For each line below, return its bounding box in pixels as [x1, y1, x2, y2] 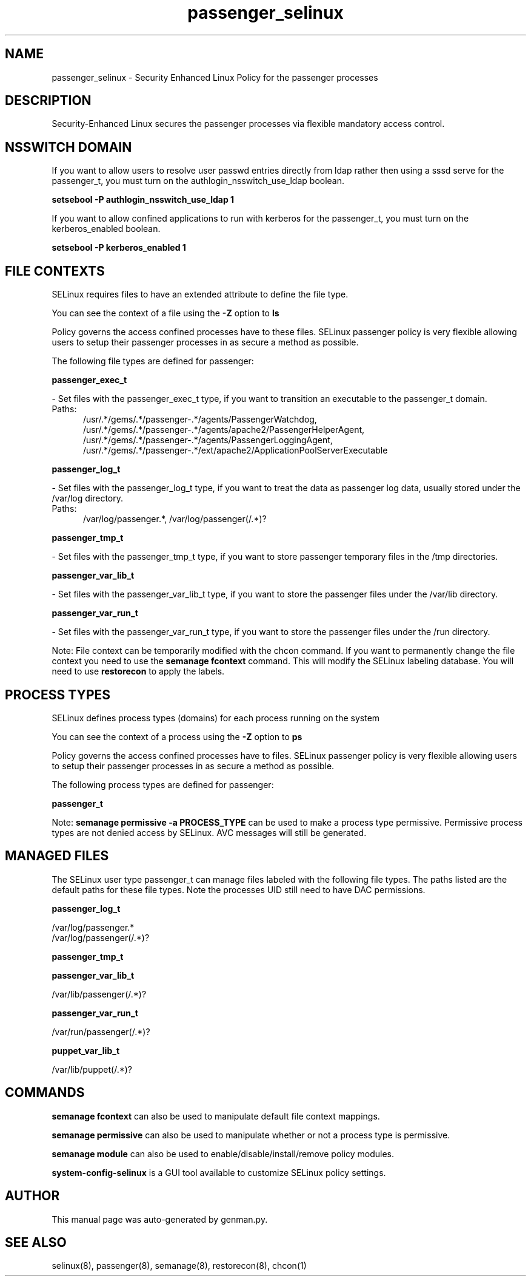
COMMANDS [5, 1085, 85, 1101]
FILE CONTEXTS [5, 263, 105, 279]
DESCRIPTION [5, 93, 92, 109]
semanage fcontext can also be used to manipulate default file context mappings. [52, 1110, 380, 1121]
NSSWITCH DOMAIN [5, 139, 132, 155]
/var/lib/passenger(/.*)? [52, 988, 147, 999]
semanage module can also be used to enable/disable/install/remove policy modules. [52, 1148, 395, 1159]
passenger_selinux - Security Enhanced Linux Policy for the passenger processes [52, 72, 378, 83]
